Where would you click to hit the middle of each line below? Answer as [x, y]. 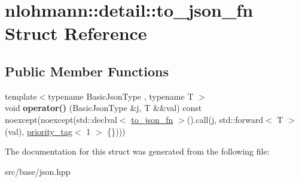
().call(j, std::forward [225, 119]
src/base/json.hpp [38, 171]
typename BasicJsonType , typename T [121, 96]
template [21, 96]
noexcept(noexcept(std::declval [61, 119]
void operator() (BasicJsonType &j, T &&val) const [103, 108]
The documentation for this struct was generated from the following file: [137, 151]
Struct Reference [76, 33]
